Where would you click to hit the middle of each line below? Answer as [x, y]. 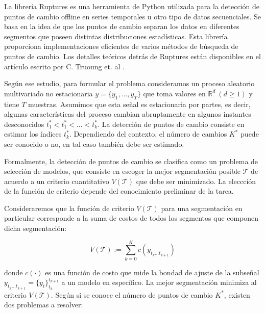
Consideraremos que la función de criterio [69, 208]
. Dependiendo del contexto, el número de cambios [148, 134]
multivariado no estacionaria [49, 93]
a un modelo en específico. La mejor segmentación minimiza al [159, 282]
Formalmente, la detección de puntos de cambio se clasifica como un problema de [131, 161]
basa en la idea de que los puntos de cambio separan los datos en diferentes [122, 26]
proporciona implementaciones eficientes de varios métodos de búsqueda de [121, 46]
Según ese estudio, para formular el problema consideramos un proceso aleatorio [129, 83]
